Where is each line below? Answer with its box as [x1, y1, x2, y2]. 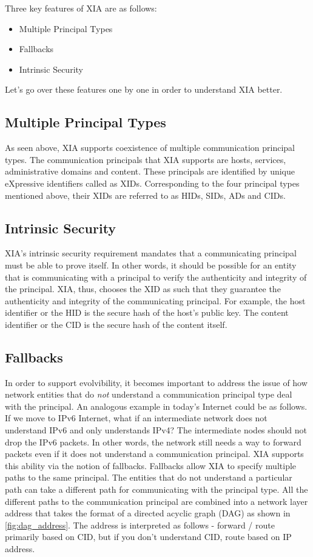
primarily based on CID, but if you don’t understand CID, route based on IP [5, 530, 292, 543]
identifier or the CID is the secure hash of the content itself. [5, 318, 227, 330]
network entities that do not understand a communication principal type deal [5, 388, 292, 401]
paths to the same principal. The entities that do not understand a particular [5, 471, 292, 484]
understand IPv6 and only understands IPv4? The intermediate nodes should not [5, 424, 307, 436]
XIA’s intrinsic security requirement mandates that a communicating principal [5, 247, 297, 259]
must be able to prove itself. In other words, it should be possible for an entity [5, 258, 297, 271]
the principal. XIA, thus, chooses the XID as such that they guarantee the [5, 282, 281, 295]
